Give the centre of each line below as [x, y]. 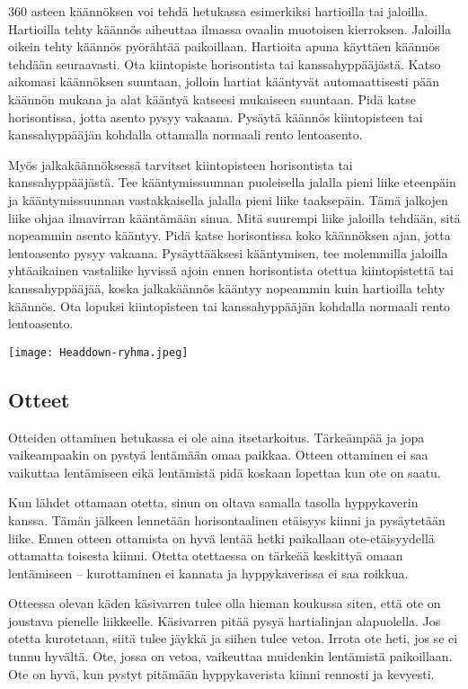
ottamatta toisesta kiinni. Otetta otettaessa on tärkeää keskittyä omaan [206, 555]
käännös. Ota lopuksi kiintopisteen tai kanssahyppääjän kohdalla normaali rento [230, 305]
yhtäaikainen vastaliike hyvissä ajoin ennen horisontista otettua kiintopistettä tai [231, 270]
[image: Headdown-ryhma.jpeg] [98, 352]
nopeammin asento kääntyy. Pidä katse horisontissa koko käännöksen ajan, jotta [230, 235]
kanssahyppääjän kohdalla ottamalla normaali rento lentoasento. [185, 134]
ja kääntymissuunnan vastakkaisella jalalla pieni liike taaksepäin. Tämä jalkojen [228, 199]
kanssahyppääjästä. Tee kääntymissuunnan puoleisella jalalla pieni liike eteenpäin [232, 182]
